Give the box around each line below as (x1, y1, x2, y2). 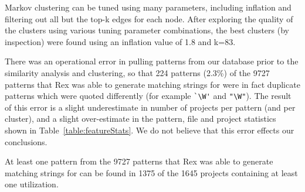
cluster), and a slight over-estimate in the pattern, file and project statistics (5, 112, 276, 125)
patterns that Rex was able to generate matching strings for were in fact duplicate (5, 78, 300, 90)
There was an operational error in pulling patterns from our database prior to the (5, 55, 299, 67)
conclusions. (5, 135, 48, 148)
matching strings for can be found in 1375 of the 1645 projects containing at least (5, 166, 298, 179)
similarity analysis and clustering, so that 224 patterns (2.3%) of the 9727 (5, 66, 270, 78)
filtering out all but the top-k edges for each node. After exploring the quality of (5, 12, 293, 25)
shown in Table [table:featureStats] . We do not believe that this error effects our (5, 124, 294, 136)
